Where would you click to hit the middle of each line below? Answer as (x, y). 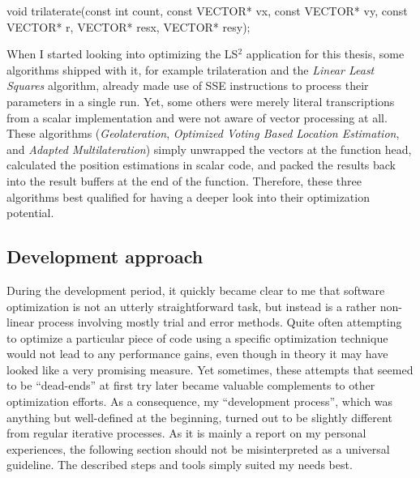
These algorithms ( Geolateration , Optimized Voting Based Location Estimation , (203, 133)
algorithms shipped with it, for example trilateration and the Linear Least (191, 69)
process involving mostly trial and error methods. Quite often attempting (220, 322)
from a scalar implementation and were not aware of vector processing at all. (197, 117)
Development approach (105, 256)
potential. (30, 213)
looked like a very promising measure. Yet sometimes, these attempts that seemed (210, 369)
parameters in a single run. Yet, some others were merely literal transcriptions (201, 101)
